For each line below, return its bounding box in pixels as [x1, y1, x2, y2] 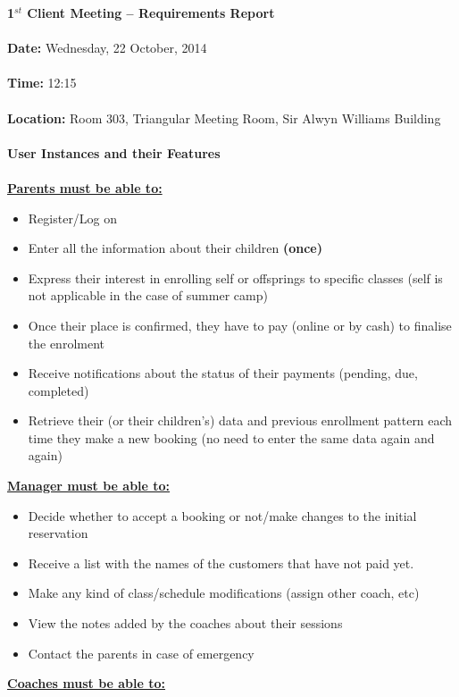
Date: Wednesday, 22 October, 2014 [7, 38, 207, 57]
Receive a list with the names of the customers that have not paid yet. [28, 553, 414, 572]
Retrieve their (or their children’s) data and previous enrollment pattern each [28, 411, 453, 430]
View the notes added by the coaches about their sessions [28, 614, 343, 633]
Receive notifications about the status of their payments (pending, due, [28, 364, 418, 382]
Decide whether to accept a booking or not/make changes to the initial [28, 506, 417, 525]
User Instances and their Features [7, 143, 221, 162]
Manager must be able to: [7, 476, 171, 495]
